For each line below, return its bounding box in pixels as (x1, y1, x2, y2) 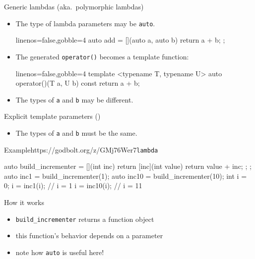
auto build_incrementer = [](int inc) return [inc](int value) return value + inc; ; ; (4, 161, 252, 171)
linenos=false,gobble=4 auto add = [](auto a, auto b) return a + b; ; (15, 35, 225, 45)
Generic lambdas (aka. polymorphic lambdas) (4, 1, 144, 11)
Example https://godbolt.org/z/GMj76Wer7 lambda (4, 144, 158, 155)
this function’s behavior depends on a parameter (15, 230, 163, 241)
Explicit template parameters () (4, 111, 101, 121)
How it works (4, 197, 44, 207)
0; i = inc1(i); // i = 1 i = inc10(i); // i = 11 (4, 180, 142, 191)
